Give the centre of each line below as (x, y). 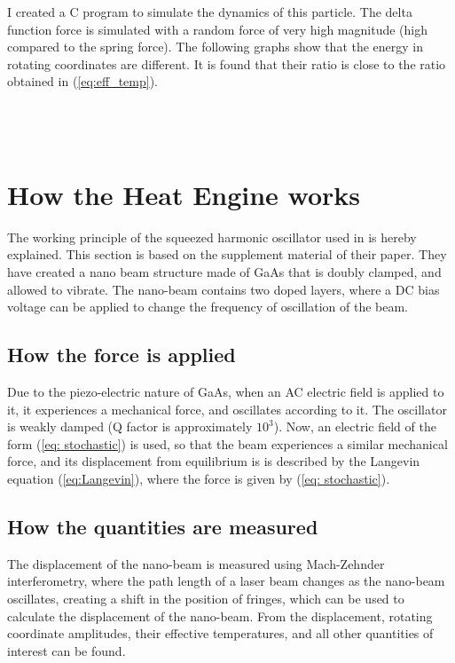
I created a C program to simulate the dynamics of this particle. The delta (210, 12)
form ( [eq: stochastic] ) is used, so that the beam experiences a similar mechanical (227, 443)
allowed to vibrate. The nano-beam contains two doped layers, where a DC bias (224, 289)
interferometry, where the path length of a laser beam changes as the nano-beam (226, 581)
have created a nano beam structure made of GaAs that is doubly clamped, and (224, 272)
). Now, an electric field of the (355, 426)
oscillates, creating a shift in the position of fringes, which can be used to (206, 598)
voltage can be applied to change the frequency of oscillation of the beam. (208, 307)
